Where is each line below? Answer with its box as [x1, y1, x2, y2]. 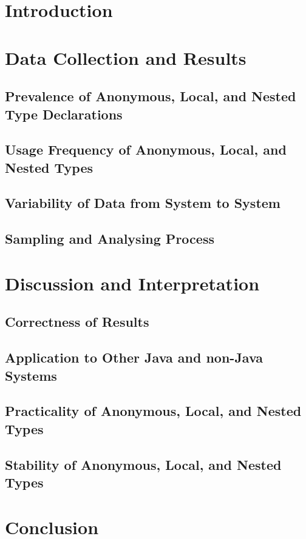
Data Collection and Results [5, 45, 246, 70]
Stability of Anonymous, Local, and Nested [5, 455, 282, 474]
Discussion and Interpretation [5, 270, 260, 295]
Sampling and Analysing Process [5, 229, 214, 248]
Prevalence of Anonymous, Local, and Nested [5, 87, 296, 105]
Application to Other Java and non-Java [5, 348, 263, 367]
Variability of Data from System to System [5, 193, 280, 212]
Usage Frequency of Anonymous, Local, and [5, 140, 287, 159]
